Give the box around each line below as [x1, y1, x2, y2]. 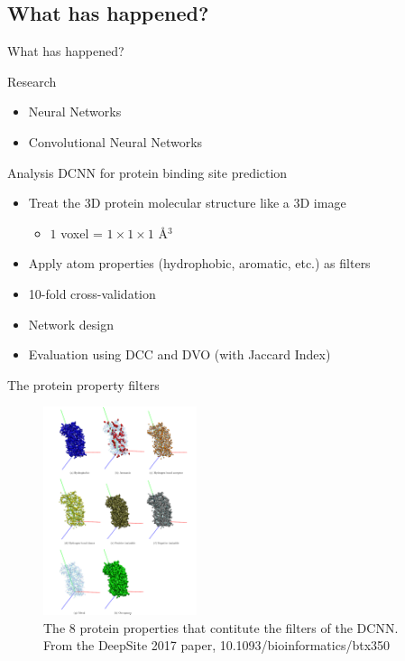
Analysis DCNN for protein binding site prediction [7, 163, 288, 182]
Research [7, 71, 57, 90]
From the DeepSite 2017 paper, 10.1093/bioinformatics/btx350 [43, 636, 391, 655]
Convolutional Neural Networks [28, 132, 203, 151]
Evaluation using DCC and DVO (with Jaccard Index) [28, 345, 331, 364]
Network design [28, 314, 115, 333]
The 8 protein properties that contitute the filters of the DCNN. [43, 618, 399, 637]
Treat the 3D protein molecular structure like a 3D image [28, 193, 346, 212]
